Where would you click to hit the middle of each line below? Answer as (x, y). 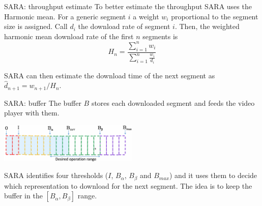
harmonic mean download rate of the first (69, 36)
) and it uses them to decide (213, 175)
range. (87, 196)
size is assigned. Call (36, 26)
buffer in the (23, 196)
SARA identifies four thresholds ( (56, 175)
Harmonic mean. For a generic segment (65, 16)
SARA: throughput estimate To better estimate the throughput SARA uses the (128, 6)
